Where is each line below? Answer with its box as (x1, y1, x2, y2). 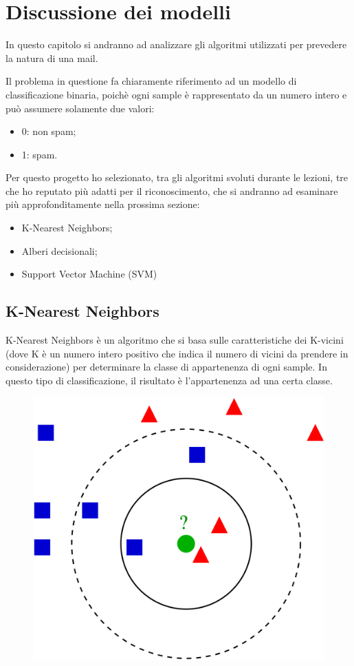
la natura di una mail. (5, 50, 98, 65)
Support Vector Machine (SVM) (21, 267, 157, 281)
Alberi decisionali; (21, 243, 98, 258)
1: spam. (21, 147, 58, 161)
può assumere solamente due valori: (5, 101, 155, 115)
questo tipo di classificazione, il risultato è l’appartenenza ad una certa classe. (5, 373, 333, 387)
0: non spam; (21, 124, 76, 138)
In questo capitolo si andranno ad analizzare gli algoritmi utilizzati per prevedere (5, 37, 347, 52)
